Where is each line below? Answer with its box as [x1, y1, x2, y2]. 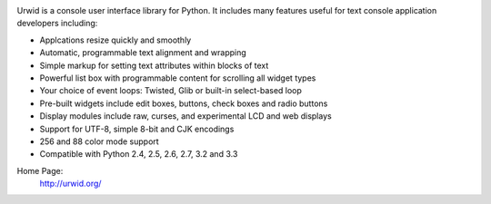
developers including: [16, 18, 98, 29]
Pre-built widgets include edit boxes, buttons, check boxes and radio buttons [39, 98, 328, 109]
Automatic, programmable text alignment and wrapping [39, 47, 247, 58]
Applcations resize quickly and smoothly [39, 34, 192, 45]
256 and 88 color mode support [39, 136, 159, 147]
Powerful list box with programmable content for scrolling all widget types [39, 73, 316, 83]
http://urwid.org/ [39, 178, 102, 189]
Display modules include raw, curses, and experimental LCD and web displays [39, 111, 332, 121]
